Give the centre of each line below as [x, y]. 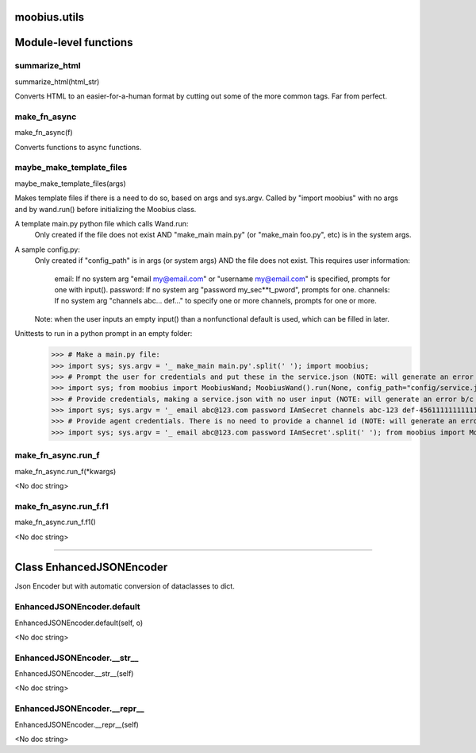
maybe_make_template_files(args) [70, 183]
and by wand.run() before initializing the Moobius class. [106, 209]
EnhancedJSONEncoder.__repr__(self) [77, 724]
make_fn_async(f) [44, 133]
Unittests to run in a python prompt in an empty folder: [104, 334]
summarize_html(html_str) [57, 81]
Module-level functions [74, 42]
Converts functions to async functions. [78, 147]
